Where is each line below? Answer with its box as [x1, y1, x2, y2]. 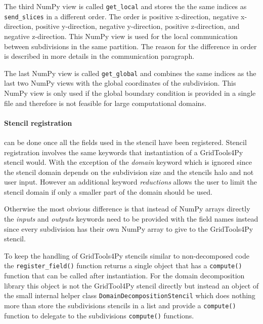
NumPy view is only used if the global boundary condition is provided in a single [4, 87, 256, 98]
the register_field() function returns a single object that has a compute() [4, 260, 242, 271]
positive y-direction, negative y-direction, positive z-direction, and [35, 21, 240, 31]
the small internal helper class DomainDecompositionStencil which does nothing [4, 290, 255, 301]
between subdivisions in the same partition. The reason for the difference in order [4, 41, 257, 51]
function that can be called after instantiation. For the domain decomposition [4, 270, 245, 281]
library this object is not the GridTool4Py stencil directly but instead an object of [4, 280, 259, 291]
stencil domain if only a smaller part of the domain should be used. [4, 186, 212, 197]
